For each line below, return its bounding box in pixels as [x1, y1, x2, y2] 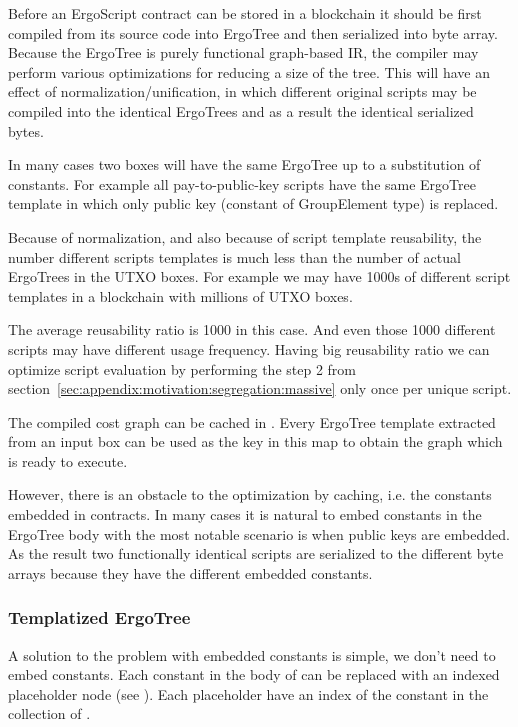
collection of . [8, 703, 91, 724]
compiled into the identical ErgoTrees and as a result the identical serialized [8, 100, 474, 121]
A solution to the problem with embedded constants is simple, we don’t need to [8, 644, 496, 665]
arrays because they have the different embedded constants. [8, 562, 373, 583]
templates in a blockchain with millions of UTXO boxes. [8, 285, 353, 306]
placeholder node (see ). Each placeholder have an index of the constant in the [8, 683, 489, 704]
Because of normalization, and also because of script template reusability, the [8, 226, 482, 247]
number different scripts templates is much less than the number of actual [8, 246, 461, 267]
